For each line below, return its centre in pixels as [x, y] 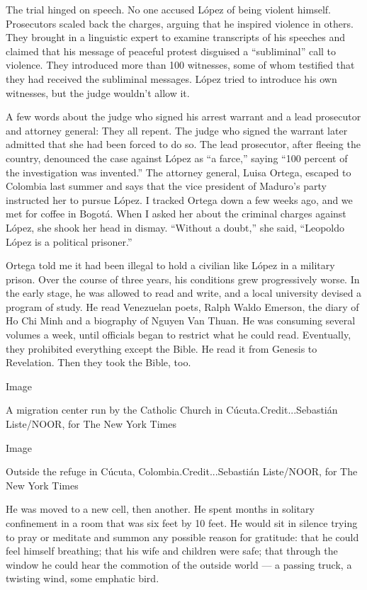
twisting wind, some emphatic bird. [83, 578]
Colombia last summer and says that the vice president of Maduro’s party [166, 186]
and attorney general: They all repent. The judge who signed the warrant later [177, 130]
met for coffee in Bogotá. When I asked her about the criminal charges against [176, 214]
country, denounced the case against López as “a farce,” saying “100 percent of [177, 158]
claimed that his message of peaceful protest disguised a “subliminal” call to [171, 51]
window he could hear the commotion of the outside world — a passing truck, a [179, 564]
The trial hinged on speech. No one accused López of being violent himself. [168, 9]
